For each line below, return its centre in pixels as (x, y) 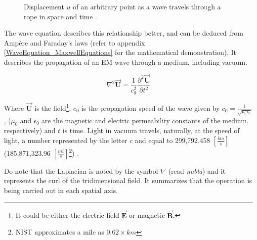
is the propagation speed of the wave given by (150, 108)
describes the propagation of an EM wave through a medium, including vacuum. (126, 62)
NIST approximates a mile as (60, 232)
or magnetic (147, 215)
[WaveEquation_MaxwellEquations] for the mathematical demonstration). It (120, 52)
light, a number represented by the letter (66, 140)
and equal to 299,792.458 (172, 140)
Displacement (44, 6)
